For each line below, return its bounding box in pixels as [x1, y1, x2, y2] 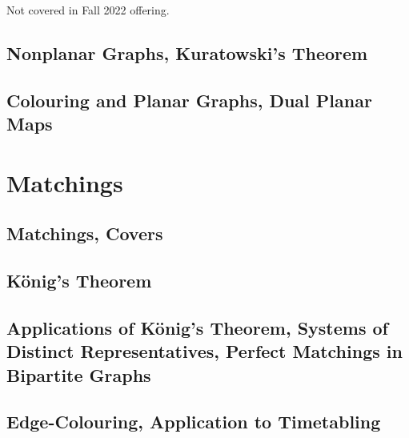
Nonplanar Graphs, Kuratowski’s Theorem [6, 40, 368, 65]
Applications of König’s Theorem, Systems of [6, 315, 388, 340]
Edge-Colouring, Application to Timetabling [6, 409, 381, 434]
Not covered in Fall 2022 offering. [6, 2, 170, 18]
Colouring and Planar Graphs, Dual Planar [6, 87, 372, 112]
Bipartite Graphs [6, 362, 151, 387]
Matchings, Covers [6, 221, 163, 246]
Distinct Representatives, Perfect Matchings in [6, 339, 403, 364]
